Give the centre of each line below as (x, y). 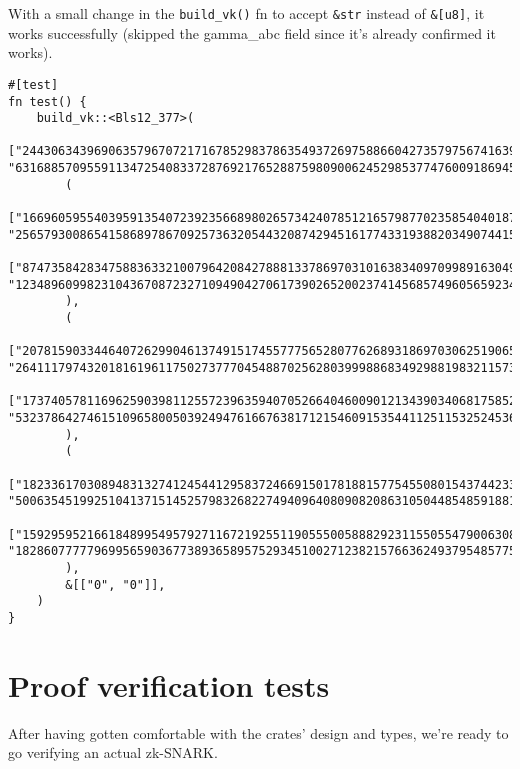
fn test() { (47, 101)
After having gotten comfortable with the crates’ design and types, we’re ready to (258, 732)
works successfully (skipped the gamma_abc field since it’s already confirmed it (252, 32)
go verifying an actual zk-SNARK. (113, 752)
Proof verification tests (169, 684)
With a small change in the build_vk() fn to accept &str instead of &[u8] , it (246, 13)
